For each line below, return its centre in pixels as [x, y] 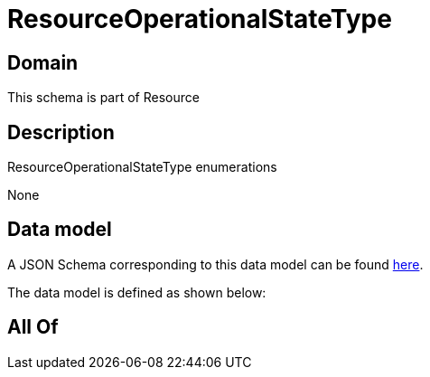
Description [61, 132]
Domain [43, 62]
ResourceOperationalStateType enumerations [142, 167]
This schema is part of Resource [103, 98]
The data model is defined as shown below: [137, 292]
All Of [33, 327]
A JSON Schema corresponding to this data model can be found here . [215, 264]
